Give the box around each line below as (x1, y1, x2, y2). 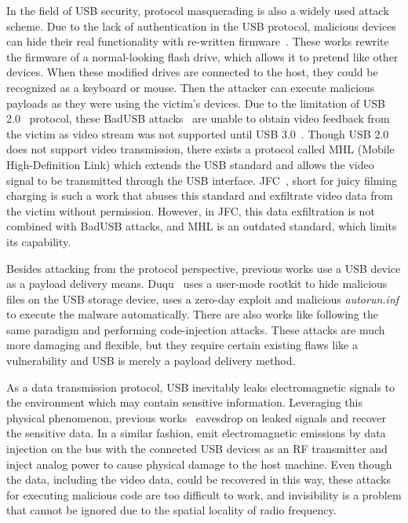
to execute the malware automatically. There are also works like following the (6, 306, 378, 322)
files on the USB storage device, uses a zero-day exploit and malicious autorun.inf (6, 290, 399, 307)
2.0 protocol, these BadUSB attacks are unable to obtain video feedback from (6, 110, 390, 127)
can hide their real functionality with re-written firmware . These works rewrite (6, 33, 389, 50)
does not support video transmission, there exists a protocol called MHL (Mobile (6, 141, 395, 157)
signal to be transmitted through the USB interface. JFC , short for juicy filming (6, 171, 398, 188)
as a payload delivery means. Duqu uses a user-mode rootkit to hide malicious (6, 275, 388, 292)
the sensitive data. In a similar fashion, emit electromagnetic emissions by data (6, 425, 386, 441)
